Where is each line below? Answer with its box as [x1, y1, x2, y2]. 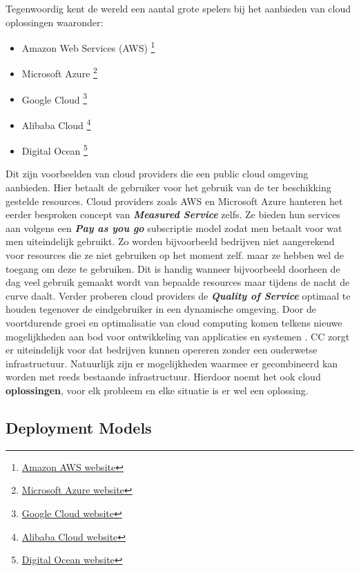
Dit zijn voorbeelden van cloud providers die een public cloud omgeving [6, 166, 309, 181]
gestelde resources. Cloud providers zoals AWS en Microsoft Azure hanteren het [6, 193, 343, 208]
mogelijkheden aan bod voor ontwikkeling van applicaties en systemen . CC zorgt [6, 329, 350, 343]
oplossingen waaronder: [6, 14, 104, 29]
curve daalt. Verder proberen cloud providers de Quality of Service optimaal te [6, 288, 351, 302]
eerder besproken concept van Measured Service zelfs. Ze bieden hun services [6, 207, 340, 222]
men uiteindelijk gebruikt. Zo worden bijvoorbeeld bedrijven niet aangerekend [6, 234, 335, 249]
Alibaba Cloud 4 [21, 115, 91, 132]
